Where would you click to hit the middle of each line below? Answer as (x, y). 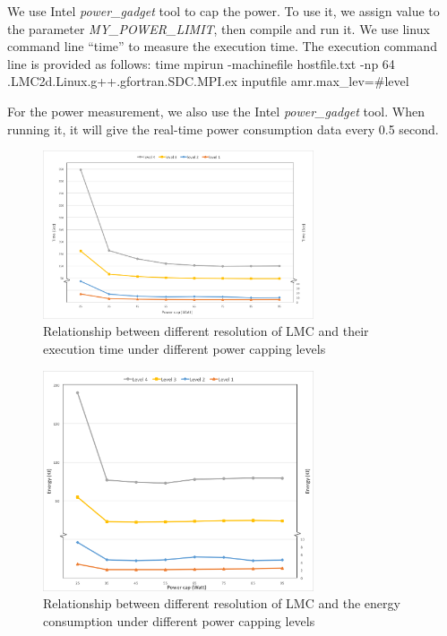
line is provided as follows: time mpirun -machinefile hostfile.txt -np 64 (201, 63)
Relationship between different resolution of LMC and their (206, 331)
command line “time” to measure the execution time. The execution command (222, 46)
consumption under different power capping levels (179, 620)
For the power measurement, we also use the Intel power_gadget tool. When (216, 111)
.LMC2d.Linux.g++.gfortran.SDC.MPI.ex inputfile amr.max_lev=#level (208, 81)
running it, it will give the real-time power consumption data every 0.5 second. (223, 129)
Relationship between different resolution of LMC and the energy (222, 603)
